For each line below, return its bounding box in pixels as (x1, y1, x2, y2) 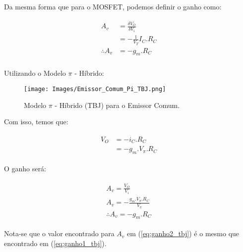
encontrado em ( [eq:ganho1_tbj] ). (4, 238, 107, 249)
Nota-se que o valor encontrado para (4, 228, 115, 239)
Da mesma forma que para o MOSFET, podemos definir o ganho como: (4, 1, 222, 11)
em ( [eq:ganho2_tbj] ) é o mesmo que (127, 228, 240, 239)
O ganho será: (4, 163, 46, 174)
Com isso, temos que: (4, 116, 68, 127)
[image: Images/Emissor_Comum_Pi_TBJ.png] (24, 86, 166, 93)
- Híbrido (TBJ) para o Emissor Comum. (55, 100, 180, 110)
